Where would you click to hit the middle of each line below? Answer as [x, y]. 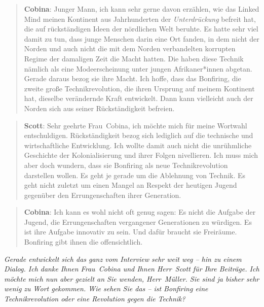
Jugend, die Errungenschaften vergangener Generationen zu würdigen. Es [138, 221]
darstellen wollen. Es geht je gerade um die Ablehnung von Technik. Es [135, 175]
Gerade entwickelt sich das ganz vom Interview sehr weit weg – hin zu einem [123, 259]
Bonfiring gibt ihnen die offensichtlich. [83, 242]
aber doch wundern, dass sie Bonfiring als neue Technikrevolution [126, 165]
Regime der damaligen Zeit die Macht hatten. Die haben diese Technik [134, 58]
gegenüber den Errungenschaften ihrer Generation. [103, 195]
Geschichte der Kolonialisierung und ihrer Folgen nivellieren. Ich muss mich [141, 155]
